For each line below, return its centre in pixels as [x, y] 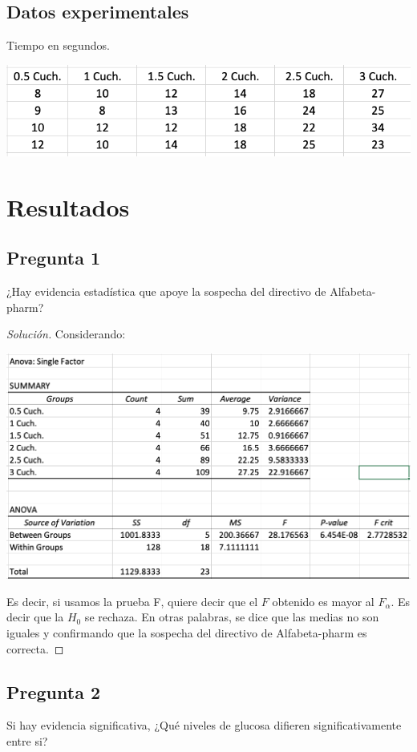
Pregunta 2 [54, 691]
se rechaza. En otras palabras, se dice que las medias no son [232, 617]
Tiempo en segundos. [58, 45]
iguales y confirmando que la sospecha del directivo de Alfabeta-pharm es [187, 632]
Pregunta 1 [54, 258]
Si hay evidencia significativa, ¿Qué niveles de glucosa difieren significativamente [204, 725]
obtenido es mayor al [323, 601]
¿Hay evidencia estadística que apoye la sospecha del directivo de [166, 291]
